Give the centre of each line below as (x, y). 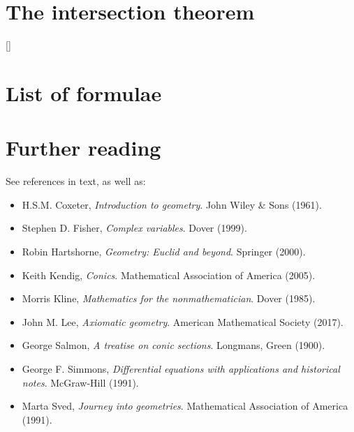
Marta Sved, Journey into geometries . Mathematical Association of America (185, 406)
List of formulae (84, 92)
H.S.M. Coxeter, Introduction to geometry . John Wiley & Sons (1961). (172, 204)
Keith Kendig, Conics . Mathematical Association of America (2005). (169, 275)
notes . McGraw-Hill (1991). (80, 382)
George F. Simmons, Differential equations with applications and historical (181, 368)
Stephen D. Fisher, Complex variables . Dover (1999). (134, 228)
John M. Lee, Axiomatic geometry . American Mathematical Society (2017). (183, 321)
